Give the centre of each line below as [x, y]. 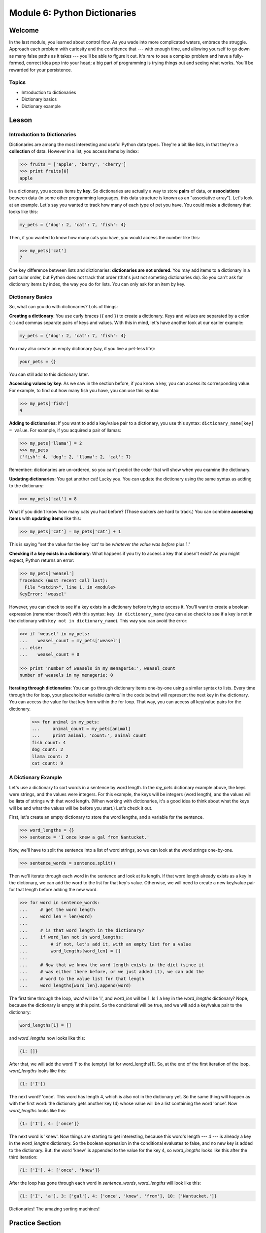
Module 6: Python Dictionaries [73, 13]
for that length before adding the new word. [53, 890]
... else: [31, 648]
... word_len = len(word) [56, 917]
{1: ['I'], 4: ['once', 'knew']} [60, 1170]
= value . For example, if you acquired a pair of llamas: [65, 430]
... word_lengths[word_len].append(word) [75, 985]
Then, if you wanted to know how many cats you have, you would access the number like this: [105, 237]
